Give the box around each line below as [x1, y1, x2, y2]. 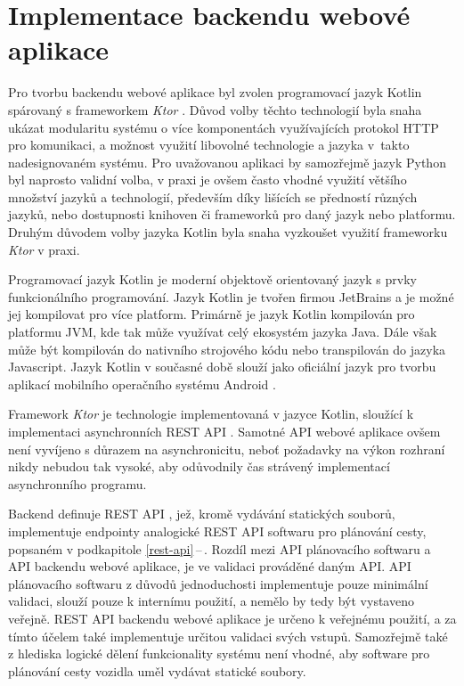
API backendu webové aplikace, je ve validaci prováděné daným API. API [8, 557, 411, 576]
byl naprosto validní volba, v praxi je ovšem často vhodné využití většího [8, 170, 407, 189]
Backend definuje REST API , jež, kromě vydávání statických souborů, [8, 504, 395, 523]
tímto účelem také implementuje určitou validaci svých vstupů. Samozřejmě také [8, 626, 448, 645]
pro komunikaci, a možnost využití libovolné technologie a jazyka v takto [8, 135, 410, 154]
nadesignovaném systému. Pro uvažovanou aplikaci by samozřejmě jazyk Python [8, 152, 446, 171]
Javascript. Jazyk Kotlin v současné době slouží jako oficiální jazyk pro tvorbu [8, 357, 436, 376]
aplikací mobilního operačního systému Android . [8, 374, 276, 393]
